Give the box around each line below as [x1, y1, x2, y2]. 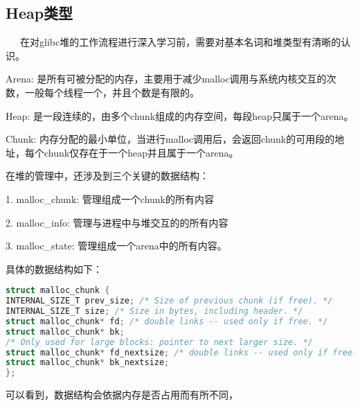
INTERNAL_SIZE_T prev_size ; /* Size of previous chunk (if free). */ [6, 296, 333, 306]
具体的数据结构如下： [6, 261, 102, 276]
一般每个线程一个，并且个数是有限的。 [24, 85, 199, 99]
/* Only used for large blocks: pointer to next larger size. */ [6, 337, 313, 347]
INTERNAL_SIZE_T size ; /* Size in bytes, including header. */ [6, 306, 303, 317]
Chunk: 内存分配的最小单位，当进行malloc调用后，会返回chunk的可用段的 [6, 132, 335, 146]
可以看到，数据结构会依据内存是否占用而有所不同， [6, 387, 238, 402]
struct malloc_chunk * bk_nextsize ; [6, 358, 170, 368]
